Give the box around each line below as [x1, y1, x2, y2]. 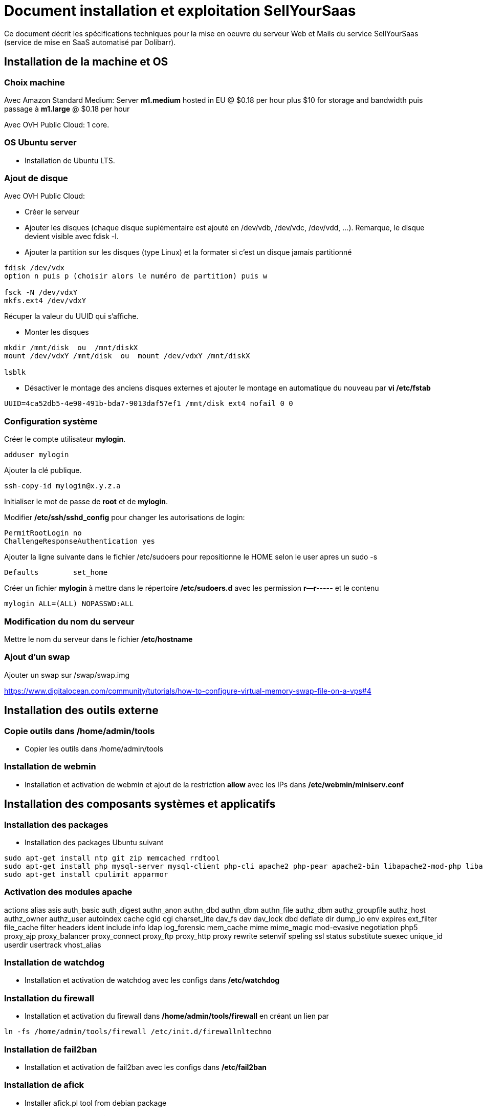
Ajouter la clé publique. [4, 466, 82, 475]
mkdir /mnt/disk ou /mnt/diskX [4, 344, 138, 352]
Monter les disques [25, 328, 89, 337]
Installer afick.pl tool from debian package [25, 1098, 167, 1107]
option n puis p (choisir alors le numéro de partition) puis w [4, 272, 268, 281]
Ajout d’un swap [4, 652, 70, 662]
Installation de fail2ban [4, 1044, 97, 1055]
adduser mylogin [4, 450, 69, 459]
